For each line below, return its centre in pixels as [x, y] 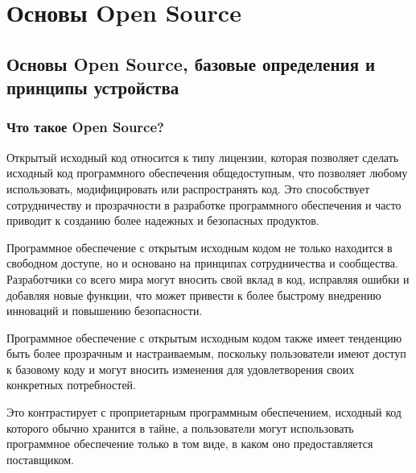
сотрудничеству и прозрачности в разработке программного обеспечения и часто [204, 204]
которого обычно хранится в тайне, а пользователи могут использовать [180, 427]
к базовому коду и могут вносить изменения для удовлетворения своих [181, 369]
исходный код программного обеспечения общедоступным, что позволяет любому [207, 173]
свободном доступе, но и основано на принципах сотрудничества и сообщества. [202, 263]
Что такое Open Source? [85, 127]
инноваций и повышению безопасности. [105, 311]
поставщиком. [41, 459]
